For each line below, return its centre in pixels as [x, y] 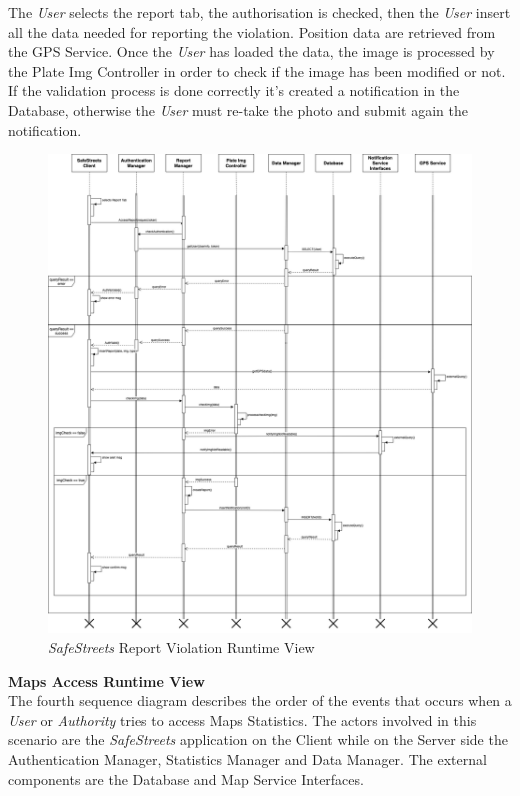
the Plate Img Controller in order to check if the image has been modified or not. [257, 70]
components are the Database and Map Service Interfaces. [186, 778]
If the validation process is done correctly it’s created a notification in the [234, 90]
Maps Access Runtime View [106, 680]
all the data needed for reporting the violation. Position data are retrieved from [252, 31]
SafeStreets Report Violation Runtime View [181, 646]
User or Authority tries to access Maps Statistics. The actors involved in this [242, 719]
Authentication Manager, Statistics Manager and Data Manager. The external [247, 758]
